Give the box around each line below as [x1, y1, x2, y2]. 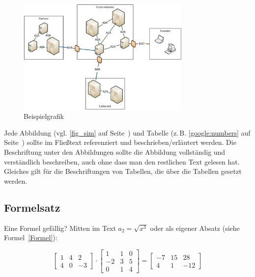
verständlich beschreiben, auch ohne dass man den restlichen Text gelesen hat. [4, 156, 240, 166]
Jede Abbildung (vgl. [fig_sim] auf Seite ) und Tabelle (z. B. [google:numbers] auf [4, 127, 251, 138]
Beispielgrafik [24, 111, 64, 121]
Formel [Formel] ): [4, 232, 57, 243]
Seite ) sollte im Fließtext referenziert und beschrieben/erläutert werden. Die [4, 137, 236, 147]
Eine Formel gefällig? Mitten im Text [4, 222, 116, 233]
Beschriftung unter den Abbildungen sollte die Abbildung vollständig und [4, 146, 226, 157]
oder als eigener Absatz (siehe [150, 222, 240, 233]
